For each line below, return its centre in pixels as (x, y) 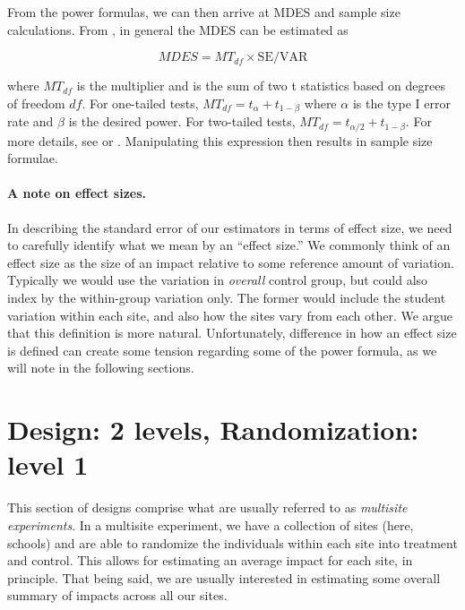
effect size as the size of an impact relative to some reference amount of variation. (231, 262)
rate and (30, 121)
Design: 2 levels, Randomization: (213, 430)
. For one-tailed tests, (140, 103)
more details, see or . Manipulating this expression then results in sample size (220, 140)
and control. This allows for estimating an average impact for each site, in (210, 560)
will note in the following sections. (101, 368)
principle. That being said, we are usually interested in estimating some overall (224, 577)
